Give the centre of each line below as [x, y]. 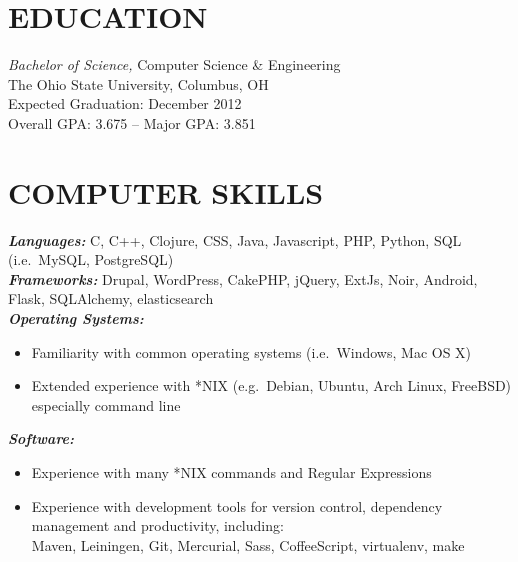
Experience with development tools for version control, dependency [237, 505]
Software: [41, 438]
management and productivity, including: [157, 525]
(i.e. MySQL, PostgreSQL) [91, 259]
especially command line [106, 404]
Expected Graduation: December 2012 [125, 103]
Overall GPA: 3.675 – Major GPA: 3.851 [132, 122]
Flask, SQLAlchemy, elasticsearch [111, 298]
